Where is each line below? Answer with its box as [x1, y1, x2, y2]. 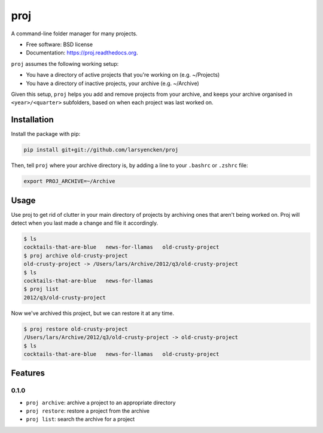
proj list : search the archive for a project [26, 416, 135, 423]
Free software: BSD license [26, 41, 93, 48]
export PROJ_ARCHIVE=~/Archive [23, 178, 116, 185]
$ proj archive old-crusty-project [23, 252, 128, 259]
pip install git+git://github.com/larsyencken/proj [23, 147, 179, 153]
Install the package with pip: [11, 131, 81, 138]
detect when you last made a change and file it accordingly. [11, 219, 159, 227]
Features [11, 368, 45, 379]
